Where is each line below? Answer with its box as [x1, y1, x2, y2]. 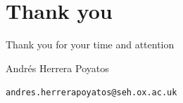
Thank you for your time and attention [6, 37, 175, 52]
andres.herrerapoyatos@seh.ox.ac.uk [6, 88, 177, 98]
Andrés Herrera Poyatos [6, 60, 109, 75]
